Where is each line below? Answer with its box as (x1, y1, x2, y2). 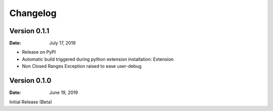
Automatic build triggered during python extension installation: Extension (22, 56, 174, 62)
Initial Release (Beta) (9, 98, 53, 105)
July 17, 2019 (49, 40, 76, 46)
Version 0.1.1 (9, 27, 50, 35)
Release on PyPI (22, 49, 56, 55)
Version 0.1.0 (9, 76, 52, 85)
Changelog (9, 8, 57, 19)
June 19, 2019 (49, 89, 78, 95)
